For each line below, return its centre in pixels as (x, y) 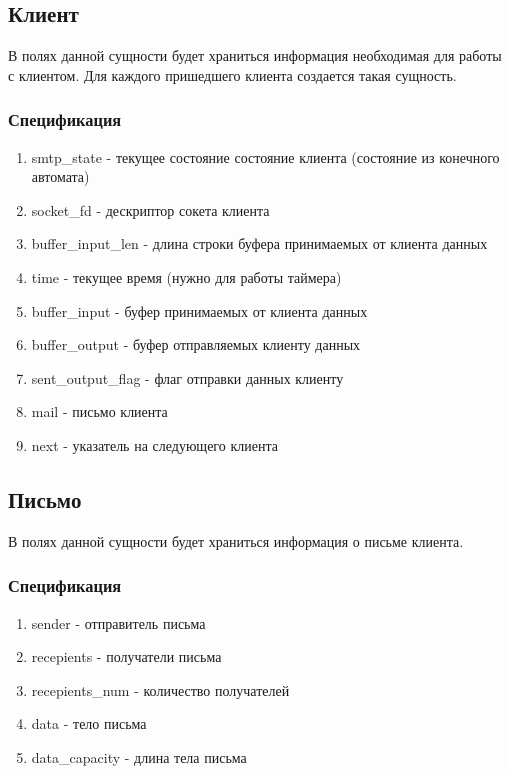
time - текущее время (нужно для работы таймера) (186, 276)
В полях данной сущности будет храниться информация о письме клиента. (236, 540)
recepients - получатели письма (126, 656)
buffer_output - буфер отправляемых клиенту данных (196, 344)
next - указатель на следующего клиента (154, 444)
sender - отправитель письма (118, 622)
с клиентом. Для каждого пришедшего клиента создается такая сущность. (232, 74)
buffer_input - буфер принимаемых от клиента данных (199, 310)
